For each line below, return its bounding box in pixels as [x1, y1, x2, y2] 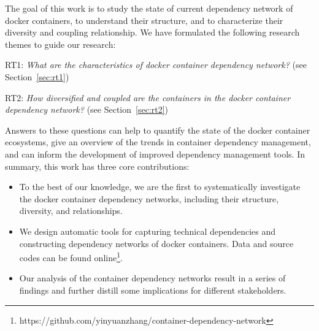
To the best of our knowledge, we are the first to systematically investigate [19, 180, 301, 193]
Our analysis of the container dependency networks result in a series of [19, 272, 286, 284]
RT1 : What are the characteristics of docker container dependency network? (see [5, 58, 307, 71]
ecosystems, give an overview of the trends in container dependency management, [5, 135, 311, 148]
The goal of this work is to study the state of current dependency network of [5, 2, 293, 14]
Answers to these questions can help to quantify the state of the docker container [5, 123, 310, 136]
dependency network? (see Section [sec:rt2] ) [5, 103, 169, 116]
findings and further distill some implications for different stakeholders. [19, 283, 286, 296]
